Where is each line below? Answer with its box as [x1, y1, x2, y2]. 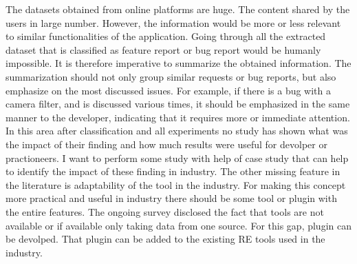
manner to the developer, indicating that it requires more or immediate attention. [6, 110, 350, 124]
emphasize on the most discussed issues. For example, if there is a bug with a [6, 83, 332, 97]
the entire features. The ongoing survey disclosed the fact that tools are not [6, 204, 324, 219]
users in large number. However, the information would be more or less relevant [6, 15, 341, 30]
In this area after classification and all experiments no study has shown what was [6, 123, 348, 138]
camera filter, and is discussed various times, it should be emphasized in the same [6, 97, 350, 111]
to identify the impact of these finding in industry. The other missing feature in [6, 164, 340, 179]
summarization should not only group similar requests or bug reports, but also [6, 69, 336, 83]
